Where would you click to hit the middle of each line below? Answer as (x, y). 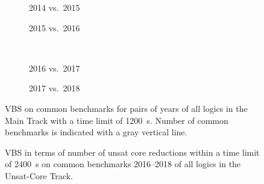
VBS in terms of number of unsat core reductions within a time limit (132, 152)
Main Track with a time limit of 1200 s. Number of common (117, 120)
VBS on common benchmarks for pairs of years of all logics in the (126, 108)
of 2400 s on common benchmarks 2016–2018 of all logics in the (123, 164)
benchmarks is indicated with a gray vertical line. (96, 132)
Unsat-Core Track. (39, 175)
